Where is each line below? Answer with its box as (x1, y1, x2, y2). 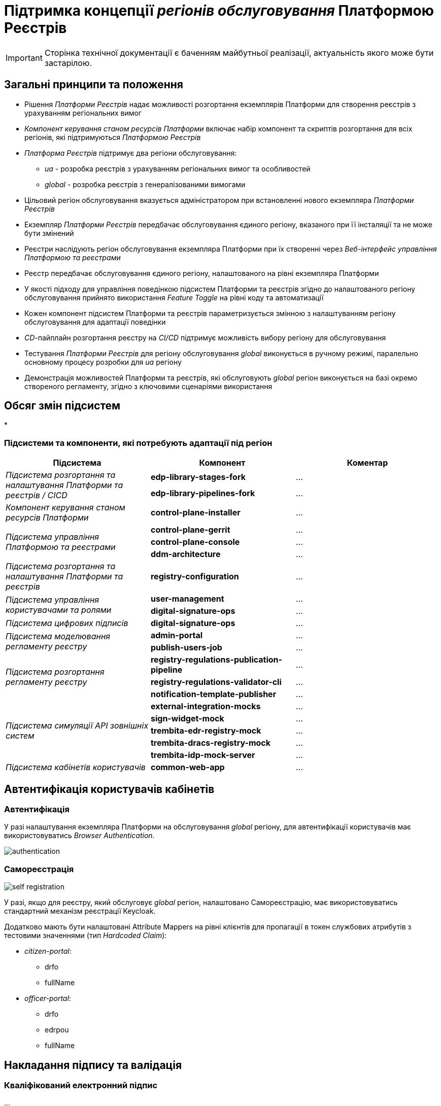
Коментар (347, 458, 388, 468)
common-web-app (150, 762, 225, 773)
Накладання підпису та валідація (4, 1058, 182, 1072)
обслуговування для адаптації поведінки (24, 317, 166, 326)
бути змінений (24, 228, 74, 237)
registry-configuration (150, 571, 239, 582)
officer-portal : (24, 994, 71, 1003)
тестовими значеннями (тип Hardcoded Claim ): (4, 931, 167, 940)
